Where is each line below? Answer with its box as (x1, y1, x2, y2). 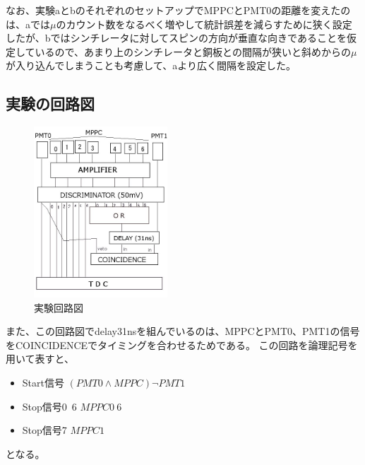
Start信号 (22, 375, 64, 390)
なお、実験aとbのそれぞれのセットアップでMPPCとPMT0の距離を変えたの (6, 3, 351, 17)
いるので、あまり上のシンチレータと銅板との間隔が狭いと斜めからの (35, 44, 351, 59)
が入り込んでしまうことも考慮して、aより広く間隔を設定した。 (6, 58, 296, 73)
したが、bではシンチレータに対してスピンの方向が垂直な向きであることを (6, 30, 347, 45)
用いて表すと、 (6, 351, 75, 366)
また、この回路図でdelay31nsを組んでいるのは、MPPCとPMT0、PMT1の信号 (6, 324, 360, 339)
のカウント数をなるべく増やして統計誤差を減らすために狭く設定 (56, 16, 352, 31)
